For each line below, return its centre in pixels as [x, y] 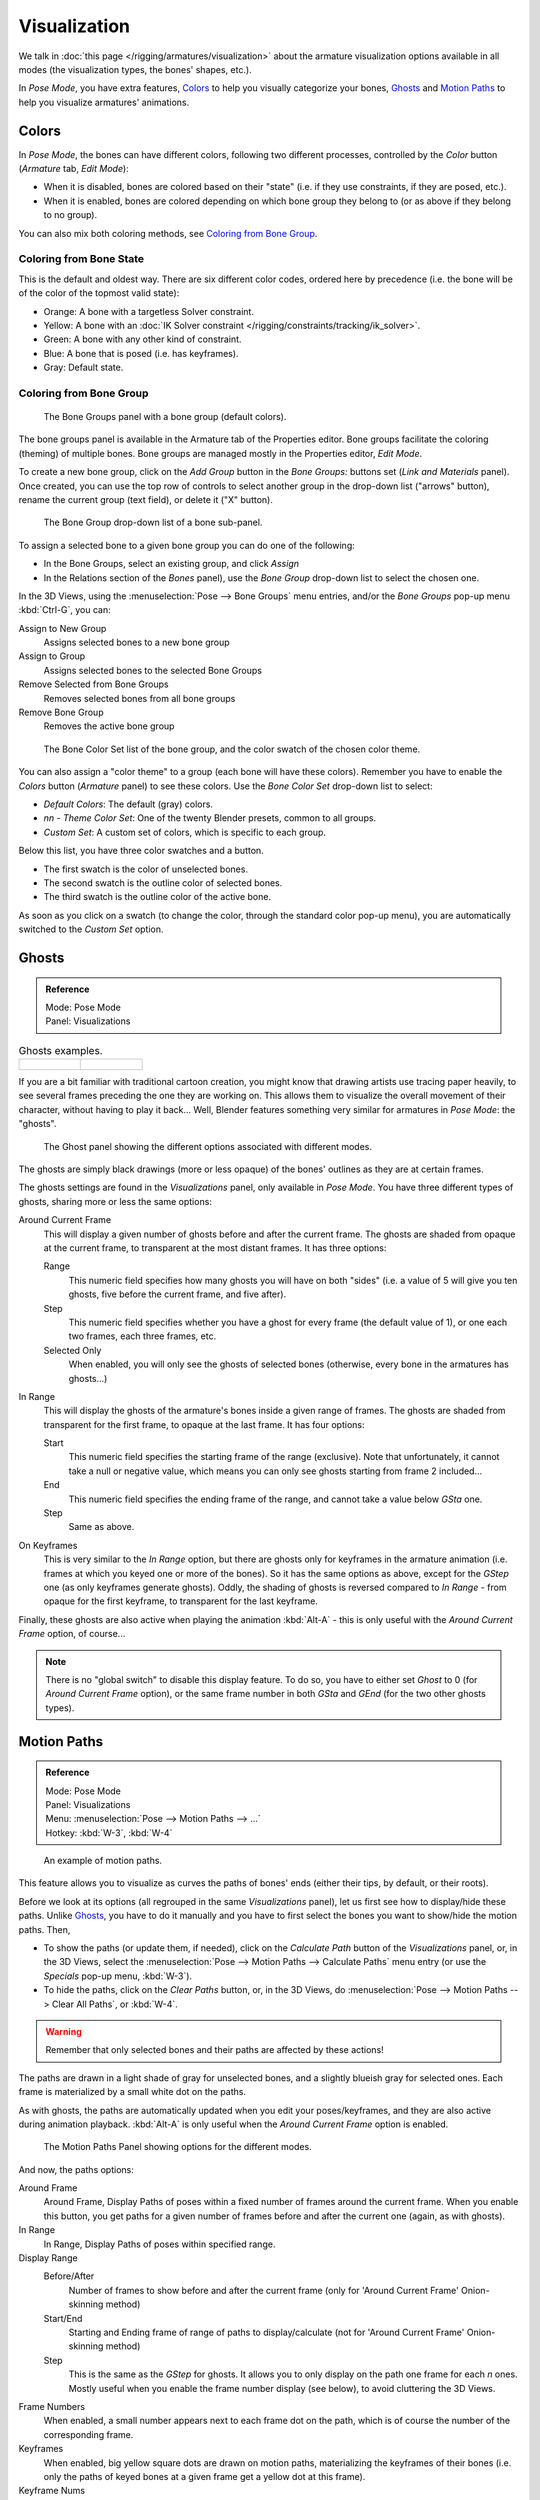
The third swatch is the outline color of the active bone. [157, 897]
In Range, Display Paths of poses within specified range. [159, 2244]
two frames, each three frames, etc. [142, 1336]
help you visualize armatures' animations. [104, 102]
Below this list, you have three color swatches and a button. [141, 851]
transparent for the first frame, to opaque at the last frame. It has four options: [204, 1424]
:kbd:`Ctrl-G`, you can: [64, 610]
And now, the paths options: [76, 2169]
